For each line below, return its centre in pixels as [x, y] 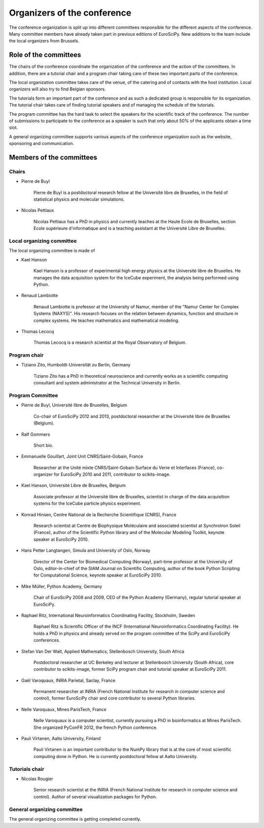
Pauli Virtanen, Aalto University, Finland [61, 739]
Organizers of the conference [70, 13]
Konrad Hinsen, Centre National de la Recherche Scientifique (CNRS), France [99, 514]
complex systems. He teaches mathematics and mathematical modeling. [106, 320]
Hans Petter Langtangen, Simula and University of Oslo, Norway [86, 551]
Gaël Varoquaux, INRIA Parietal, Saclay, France [68, 680]
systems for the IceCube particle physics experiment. [87, 504]
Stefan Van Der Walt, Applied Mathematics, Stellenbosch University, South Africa [103, 651]
